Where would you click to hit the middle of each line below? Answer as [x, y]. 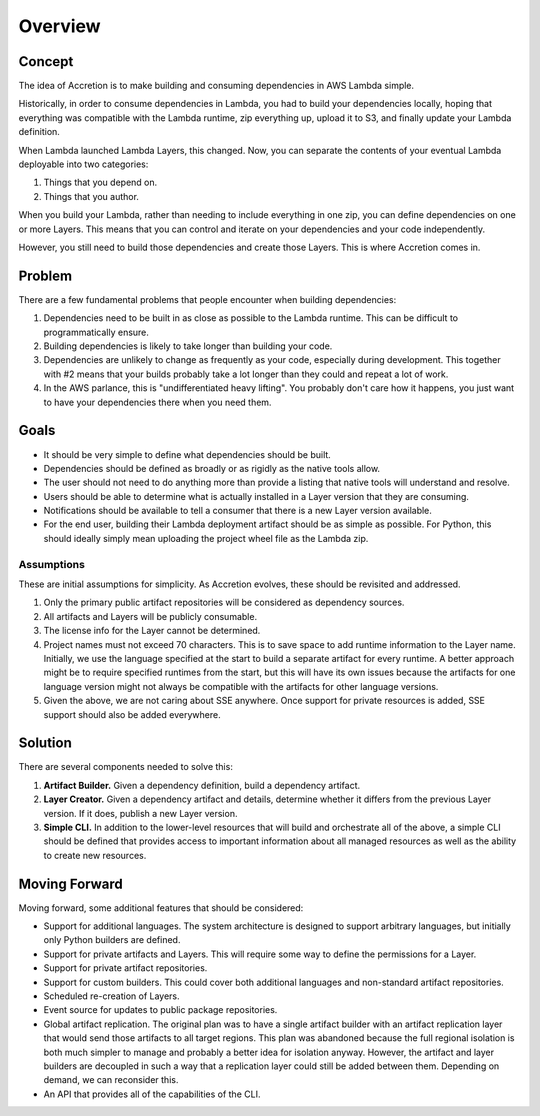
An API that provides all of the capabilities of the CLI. [152, 1094]
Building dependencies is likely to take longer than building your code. [188, 346]
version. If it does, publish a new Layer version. [140, 813]
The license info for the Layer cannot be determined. [152, 631]
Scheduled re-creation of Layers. [111, 996]
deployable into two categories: [83, 164]
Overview [59, 26]
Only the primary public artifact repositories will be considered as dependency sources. [224, 602]
